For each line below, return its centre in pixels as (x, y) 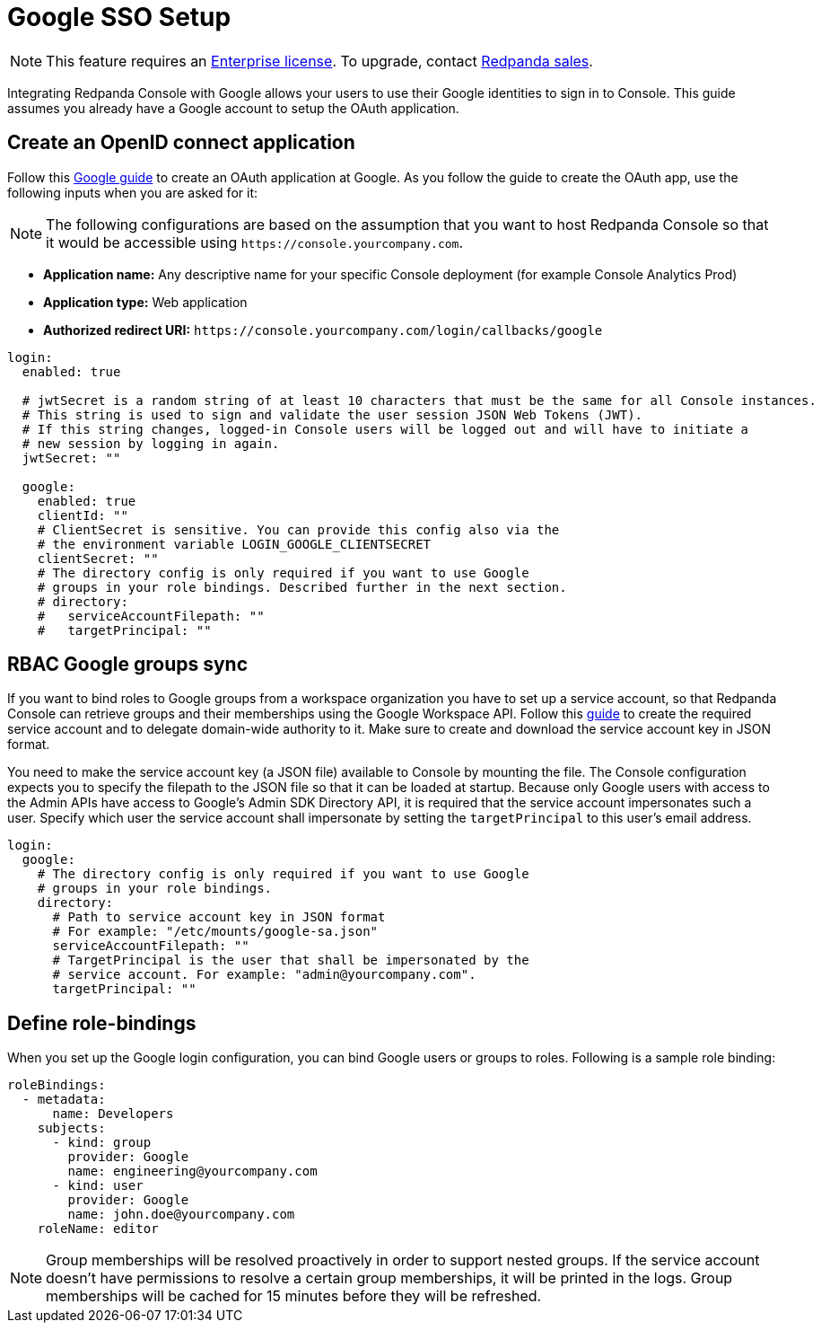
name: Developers (113, 1114)
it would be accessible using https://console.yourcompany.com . (254, 242)
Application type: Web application (145, 302)
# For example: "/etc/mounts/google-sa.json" (215, 932)
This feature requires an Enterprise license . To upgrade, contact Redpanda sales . (319, 61)
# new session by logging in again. (151, 443)
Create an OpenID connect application (181, 143)
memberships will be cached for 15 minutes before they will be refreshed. (294, 1296)
